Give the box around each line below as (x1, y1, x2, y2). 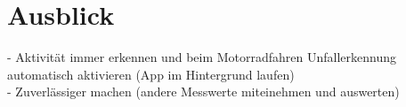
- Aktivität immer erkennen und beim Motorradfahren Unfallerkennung (7, 48, 397, 66)
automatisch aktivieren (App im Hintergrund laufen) (7, 65, 295, 83)
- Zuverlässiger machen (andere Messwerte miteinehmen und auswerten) (7, 82, 400, 101)
